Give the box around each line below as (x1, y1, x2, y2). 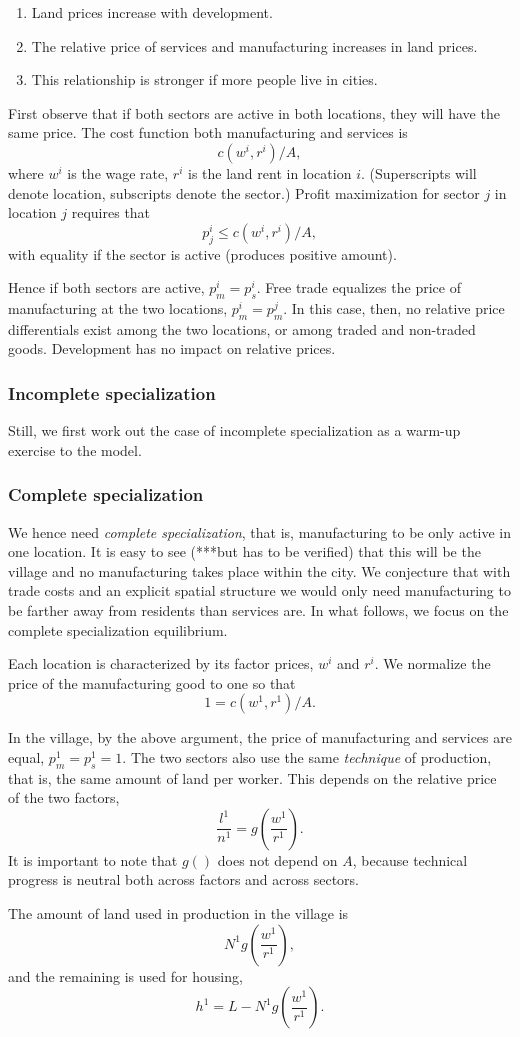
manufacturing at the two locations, (8, 297, 228, 318)
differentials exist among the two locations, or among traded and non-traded (8, 318, 476, 339)
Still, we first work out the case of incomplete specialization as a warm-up (8, 420, 461, 441)
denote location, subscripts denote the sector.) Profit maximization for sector (8, 182, 480, 203)
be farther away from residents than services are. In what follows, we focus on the (8, 599, 509, 620)
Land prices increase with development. (31, 2, 273, 22)
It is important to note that (8, 849, 178, 870)
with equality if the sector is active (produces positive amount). (8, 243, 397, 264)
